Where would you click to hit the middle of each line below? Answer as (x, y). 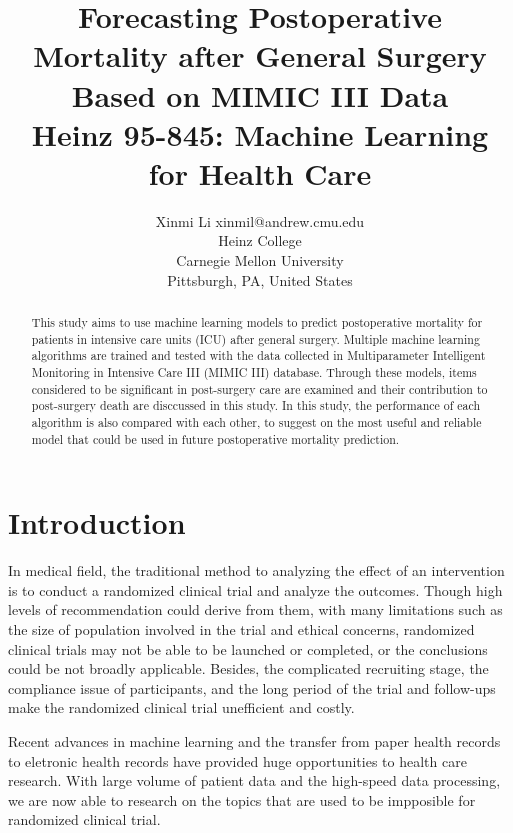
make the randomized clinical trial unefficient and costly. (181, 707)
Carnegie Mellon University (260, 260)
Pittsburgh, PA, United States (260, 279)
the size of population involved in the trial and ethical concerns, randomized (241, 629)
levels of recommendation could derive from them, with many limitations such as (255, 609)
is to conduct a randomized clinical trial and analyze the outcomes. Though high (255, 589)
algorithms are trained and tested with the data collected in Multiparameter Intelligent (258, 355)
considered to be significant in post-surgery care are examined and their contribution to (259, 388)
